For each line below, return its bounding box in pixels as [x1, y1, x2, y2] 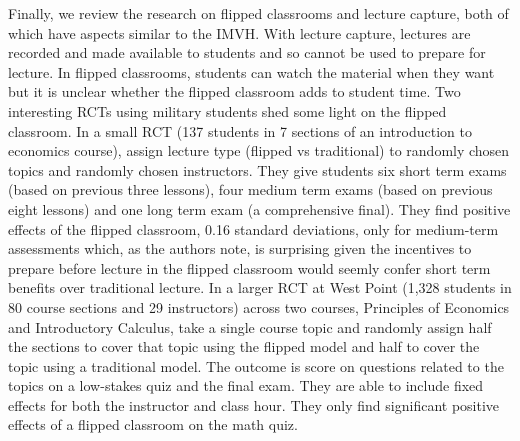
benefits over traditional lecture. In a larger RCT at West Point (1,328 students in [8, 277, 512, 298]
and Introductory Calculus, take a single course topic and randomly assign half [8, 316, 492, 337]
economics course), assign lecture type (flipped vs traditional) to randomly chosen [8, 140, 510, 161]
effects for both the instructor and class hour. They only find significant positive [8, 394, 500, 415]
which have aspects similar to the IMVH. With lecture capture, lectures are [8, 22, 471, 43]
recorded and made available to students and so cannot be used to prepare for [8, 42, 486, 63]
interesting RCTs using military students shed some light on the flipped [8, 100, 447, 121]
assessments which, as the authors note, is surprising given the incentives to [8, 238, 472, 259]
